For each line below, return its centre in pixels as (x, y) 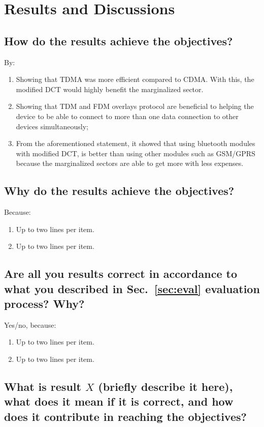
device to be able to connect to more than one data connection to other (127, 116)
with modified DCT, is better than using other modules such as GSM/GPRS (136, 153)
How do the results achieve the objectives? (119, 40)
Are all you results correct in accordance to (121, 274)
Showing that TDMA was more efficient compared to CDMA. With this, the (135, 79)
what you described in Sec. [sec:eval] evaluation (132, 288)
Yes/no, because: (30, 324)
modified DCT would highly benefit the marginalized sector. (110, 89)
